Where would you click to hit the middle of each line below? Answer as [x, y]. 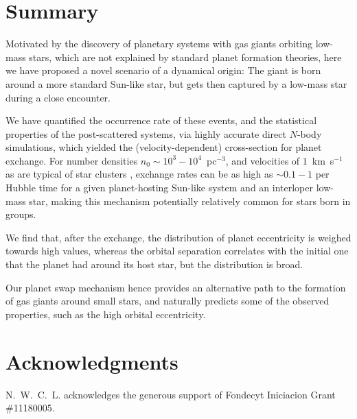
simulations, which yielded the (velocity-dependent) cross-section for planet [164, 147]
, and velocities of [263, 160]
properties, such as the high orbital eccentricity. [106, 314]
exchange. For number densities [72, 160]
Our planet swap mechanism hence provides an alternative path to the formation [176, 287]
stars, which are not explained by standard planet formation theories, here [185, 57]
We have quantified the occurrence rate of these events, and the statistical [161, 120]
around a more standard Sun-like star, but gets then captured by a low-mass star [176, 83]
